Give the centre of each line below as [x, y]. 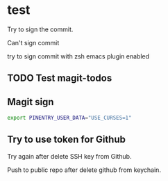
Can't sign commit [33, 42]
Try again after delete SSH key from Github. [69, 156]
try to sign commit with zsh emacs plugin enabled [78, 56]
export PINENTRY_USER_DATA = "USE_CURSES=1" [69, 118]
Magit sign [31, 102]
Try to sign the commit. [40, 29]
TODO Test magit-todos [60, 78]
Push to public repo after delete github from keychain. [84, 170]
